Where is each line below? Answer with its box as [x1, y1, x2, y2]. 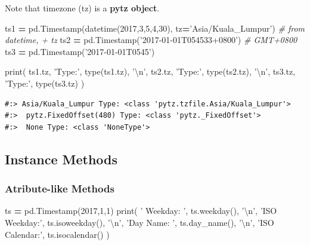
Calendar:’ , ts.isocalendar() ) [5, 228, 110, 240]
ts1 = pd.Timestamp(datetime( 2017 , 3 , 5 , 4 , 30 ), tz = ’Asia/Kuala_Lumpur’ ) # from [5, 22, 305, 34]
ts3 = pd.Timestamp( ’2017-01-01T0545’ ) [5, 45, 155, 57]
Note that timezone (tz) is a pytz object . [5, 2, 160, 14]
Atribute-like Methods [5, 181, 114, 196]
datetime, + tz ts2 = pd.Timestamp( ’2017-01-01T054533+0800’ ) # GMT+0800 [5, 33, 297, 46]
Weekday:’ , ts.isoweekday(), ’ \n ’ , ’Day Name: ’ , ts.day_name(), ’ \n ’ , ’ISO [5, 216, 274, 228]
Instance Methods [5, 149, 117, 168]
